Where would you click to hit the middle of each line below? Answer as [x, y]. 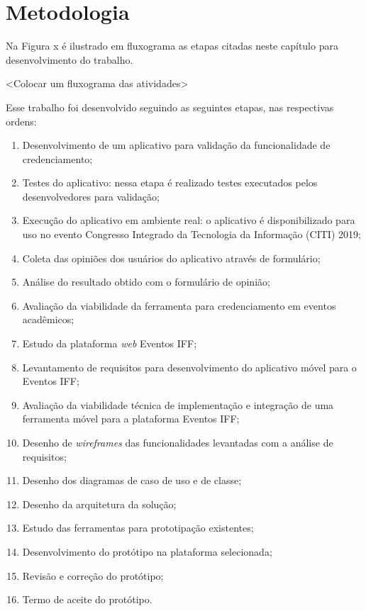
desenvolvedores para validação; [91, 196]
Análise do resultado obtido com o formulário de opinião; [146, 282]
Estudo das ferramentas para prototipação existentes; [138, 528]
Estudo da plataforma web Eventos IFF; [110, 343]
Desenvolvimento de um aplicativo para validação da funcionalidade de [176, 145]
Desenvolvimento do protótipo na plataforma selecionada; [147, 551]
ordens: [21, 121]
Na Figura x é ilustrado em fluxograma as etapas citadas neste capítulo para [172, 46]
